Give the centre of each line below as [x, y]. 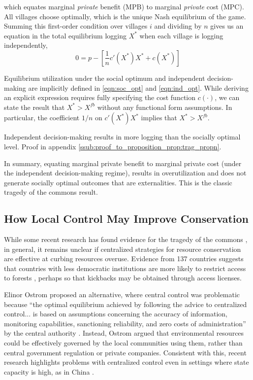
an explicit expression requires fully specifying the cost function [100, 97]
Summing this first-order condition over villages [76, 26]
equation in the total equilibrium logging [65, 35]
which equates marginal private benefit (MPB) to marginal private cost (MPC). [124, 6]
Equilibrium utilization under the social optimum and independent [105, 78]
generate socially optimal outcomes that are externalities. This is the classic [118, 182]
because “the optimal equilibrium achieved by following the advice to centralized [126, 304]
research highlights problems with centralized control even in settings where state [126, 362]
